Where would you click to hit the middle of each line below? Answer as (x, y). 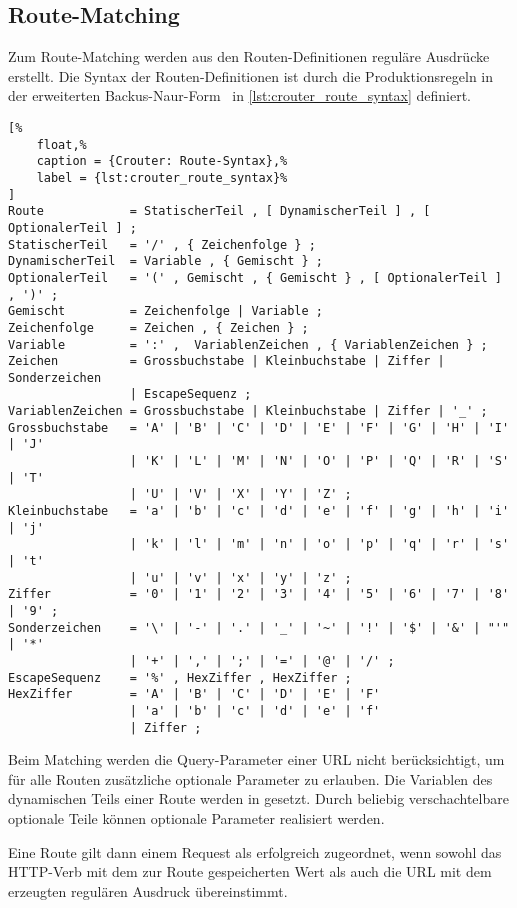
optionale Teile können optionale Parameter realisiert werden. (196, 818)
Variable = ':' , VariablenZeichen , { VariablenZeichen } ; (248, 344)
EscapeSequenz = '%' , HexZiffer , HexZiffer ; (180, 677)
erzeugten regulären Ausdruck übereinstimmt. (148, 890)
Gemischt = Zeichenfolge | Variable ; (165, 311)
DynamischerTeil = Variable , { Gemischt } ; (165, 261)
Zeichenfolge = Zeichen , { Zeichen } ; (158, 327)
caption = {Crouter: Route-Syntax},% (162, 161)
